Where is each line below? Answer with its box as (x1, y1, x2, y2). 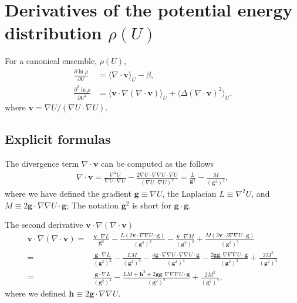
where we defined (5, 287, 66, 299)
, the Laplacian (162, 187, 217, 200)
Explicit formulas (5, 129, 111, 147)
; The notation (66, 198, 119, 211)
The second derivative (5, 218, 83, 231)
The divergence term (5, 157, 79, 169)
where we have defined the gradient (5, 187, 131, 200)
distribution (5, 21, 102, 45)
